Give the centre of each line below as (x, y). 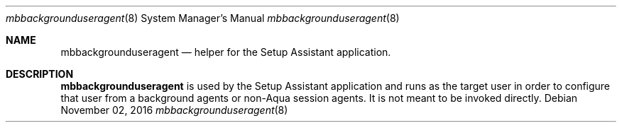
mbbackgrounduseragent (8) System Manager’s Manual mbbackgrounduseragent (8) (203, 18)
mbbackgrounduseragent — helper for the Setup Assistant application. (226, 52)
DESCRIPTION (40, 74)
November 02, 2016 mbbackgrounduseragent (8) (174, 110)
